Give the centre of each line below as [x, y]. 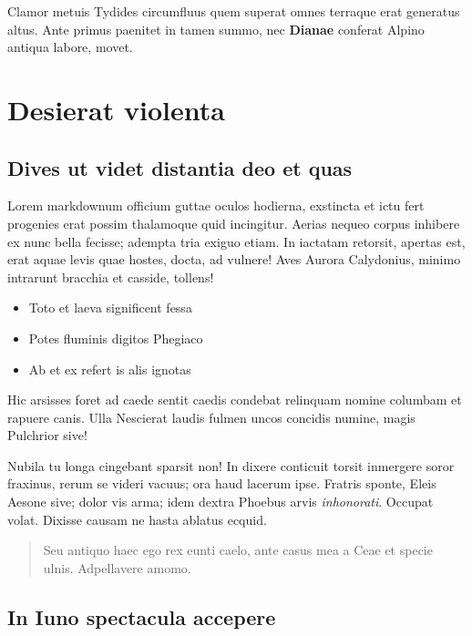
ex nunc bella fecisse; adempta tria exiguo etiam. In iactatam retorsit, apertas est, [236, 241]
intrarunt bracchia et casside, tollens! [111, 277]
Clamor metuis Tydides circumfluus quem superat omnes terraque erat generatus [234, 11]
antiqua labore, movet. [70, 47]
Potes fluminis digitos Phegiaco [116, 338]
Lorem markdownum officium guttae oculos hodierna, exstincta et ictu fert [216, 205]
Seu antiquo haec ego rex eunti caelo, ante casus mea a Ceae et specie [238, 550]
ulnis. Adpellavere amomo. [117, 567]
